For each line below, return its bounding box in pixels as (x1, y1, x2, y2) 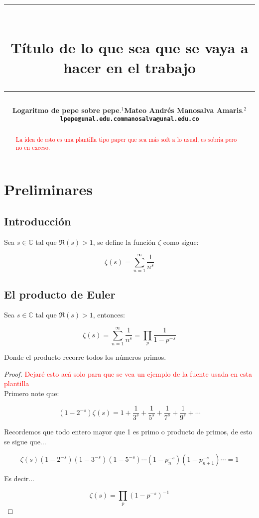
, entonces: (93, 310, 125, 320)
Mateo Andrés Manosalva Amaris (124, 104, 242, 115)
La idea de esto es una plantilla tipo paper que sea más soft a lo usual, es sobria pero (15, 135, 237, 143)
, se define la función (93, 236, 156, 247)
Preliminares (4, 179, 93, 200)
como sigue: (163, 236, 199, 247)
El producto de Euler (4, 286, 116, 302)
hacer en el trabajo (63, 57, 196, 77)
